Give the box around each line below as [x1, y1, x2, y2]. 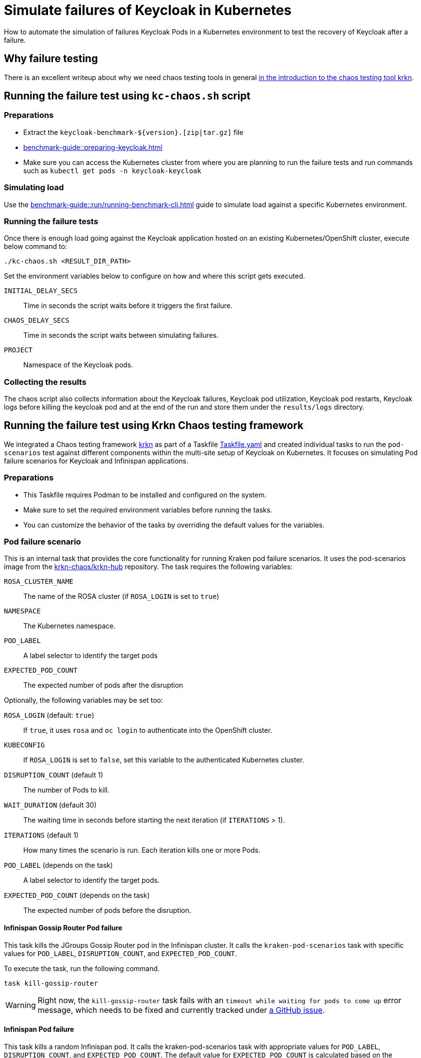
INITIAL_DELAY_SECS [4, 287, 78, 295]
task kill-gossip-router [4, 979, 98, 987]
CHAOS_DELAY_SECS [4, 316, 69, 325]
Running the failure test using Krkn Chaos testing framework [4, 419, 304, 432]
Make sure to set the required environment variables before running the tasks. [23, 505, 273, 514]
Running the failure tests [4, 216, 98, 226]
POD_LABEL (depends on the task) [4, 861, 113, 870]
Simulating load [4, 182, 64, 193]
